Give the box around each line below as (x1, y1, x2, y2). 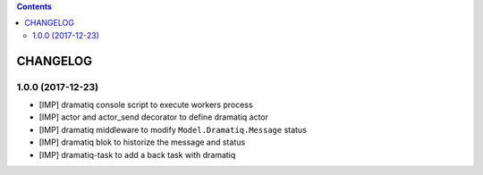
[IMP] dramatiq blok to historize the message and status (38, 137, 246, 147)
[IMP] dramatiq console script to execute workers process (38, 99, 254, 110)
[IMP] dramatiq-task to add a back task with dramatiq (38, 149, 236, 160)
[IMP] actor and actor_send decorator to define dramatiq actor (38, 112, 268, 122)
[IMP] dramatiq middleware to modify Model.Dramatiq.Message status (38, 124, 308, 135)
